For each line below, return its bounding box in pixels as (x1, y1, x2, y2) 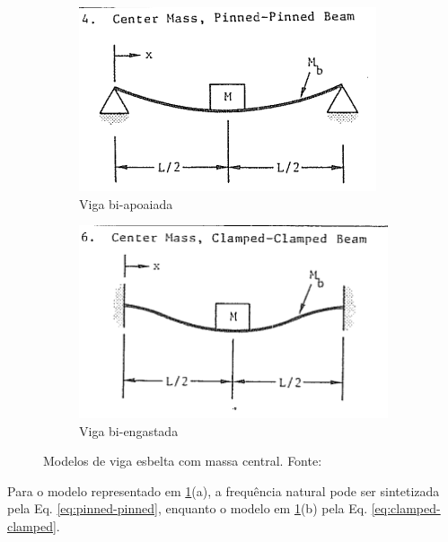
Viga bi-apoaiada (79, 194, 173, 213)
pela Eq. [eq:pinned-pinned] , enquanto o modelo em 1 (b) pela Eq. (7, 499, 368, 518)
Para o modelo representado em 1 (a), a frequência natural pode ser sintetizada (7, 481, 440, 500)
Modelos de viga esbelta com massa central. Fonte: (43, 451, 322, 470)
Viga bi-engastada (79, 421, 179, 440)
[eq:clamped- (371, 499, 441, 518)
